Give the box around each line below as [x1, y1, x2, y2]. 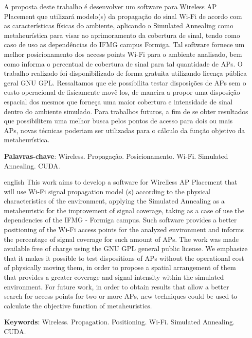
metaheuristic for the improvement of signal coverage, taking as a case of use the [4, 205, 244, 215]
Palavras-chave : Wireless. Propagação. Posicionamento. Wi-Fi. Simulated [4, 151, 228, 161]
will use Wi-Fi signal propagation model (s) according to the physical [4, 186, 211, 196]
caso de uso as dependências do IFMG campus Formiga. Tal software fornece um [4, 39, 245, 50]
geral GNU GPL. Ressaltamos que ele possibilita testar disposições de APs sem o [4, 77, 246, 87]
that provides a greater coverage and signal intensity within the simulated [4, 272, 224, 282]
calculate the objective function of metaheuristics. [4, 300, 152, 310]
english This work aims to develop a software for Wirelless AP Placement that [4, 177, 237, 187]
